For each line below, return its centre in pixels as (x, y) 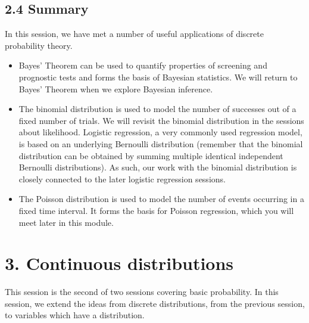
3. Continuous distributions (119, 263)
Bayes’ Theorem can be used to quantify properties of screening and (143, 65)
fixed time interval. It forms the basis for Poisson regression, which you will (156, 210)
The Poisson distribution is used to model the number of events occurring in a (161, 199)
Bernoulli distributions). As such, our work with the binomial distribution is (158, 167)
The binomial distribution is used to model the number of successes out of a (157, 109)
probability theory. (39, 45)
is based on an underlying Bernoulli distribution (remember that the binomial (161, 143)
